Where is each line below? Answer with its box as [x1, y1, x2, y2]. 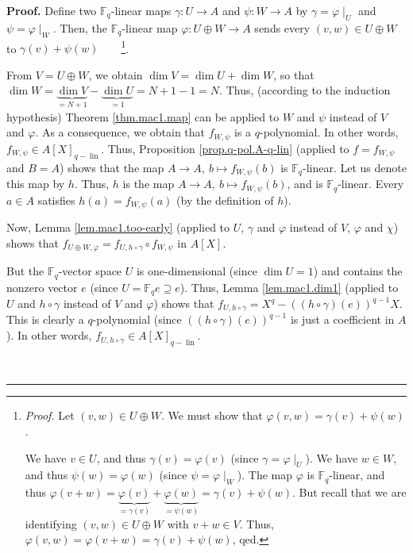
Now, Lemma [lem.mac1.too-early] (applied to [6, 219, 230, 236]
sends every [254, 19, 311, 36]
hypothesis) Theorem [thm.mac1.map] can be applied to [6, 108, 280, 125]
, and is [287, 175, 323, 192]
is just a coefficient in [290, 311, 395, 328]
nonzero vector [6, 278, 78, 295]
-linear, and [329, 467, 385, 483]
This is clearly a [6, 311, 84, 328]
